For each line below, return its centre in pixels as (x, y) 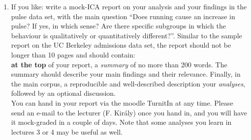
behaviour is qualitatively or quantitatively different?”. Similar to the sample (126, 35)
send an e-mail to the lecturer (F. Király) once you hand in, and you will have (129, 112)
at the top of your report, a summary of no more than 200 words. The (119, 64)
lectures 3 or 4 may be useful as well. (67, 131)
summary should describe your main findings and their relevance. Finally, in (126, 74)
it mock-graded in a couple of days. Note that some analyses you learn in (121, 122)
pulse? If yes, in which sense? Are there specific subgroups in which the (118, 26)
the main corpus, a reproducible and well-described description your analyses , (128, 83)
